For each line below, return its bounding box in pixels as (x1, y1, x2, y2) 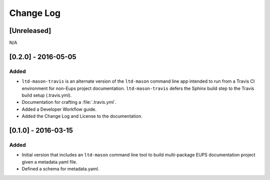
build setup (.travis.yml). (21, 92, 72, 98)
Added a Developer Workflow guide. (21, 106, 97, 112)
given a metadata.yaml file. (21, 159, 77, 165)
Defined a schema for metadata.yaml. (21, 166, 99, 172)
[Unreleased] (9, 26, 51, 35)
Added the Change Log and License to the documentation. (21, 113, 142, 119)
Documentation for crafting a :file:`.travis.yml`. (21, 99, 117, 105)
